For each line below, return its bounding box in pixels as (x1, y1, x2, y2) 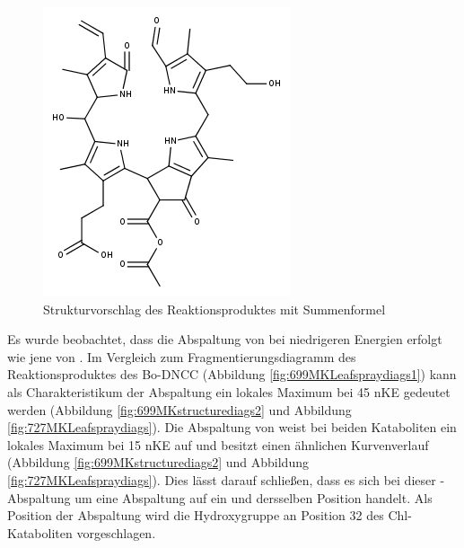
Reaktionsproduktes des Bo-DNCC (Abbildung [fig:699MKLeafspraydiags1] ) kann (7, 365, 457, 384)
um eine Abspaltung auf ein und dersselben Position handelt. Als (74, 488, 433, 507)
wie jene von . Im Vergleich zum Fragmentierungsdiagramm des (7, 347, 356, 366)
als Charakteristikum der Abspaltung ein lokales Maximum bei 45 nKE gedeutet (7, 382, 451, 401)
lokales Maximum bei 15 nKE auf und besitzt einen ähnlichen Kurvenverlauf (7, 435, 429, 454)
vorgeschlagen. (76, 523, 156, 542)
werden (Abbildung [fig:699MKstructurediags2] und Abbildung (7, 400, 352, 419)
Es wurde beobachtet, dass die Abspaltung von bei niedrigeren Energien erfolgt (7, 330, 442, 349)
